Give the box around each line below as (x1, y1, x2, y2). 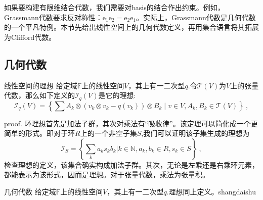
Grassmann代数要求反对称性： (4, 12, 103, 22)
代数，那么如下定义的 (4, 90, 75, 101)
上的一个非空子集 (80, 128, 137, 138)
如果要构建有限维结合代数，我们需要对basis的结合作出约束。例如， (4, 2, 225, 12)
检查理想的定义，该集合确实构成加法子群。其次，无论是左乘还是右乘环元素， (4, 159, 259, 170)
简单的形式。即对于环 (4, 128, 75, 138)
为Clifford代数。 (4, 31, 56, 42)
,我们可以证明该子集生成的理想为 (141, 128, 250, 138)
